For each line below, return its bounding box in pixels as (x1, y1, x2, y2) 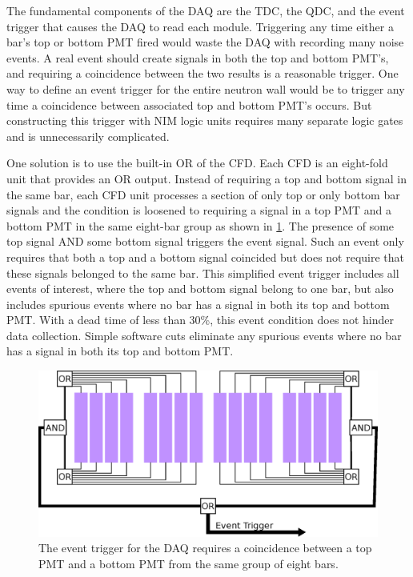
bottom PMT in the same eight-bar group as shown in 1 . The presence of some (6, 217, 395, 234)
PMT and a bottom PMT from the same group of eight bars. (38, 555, 339, 571)
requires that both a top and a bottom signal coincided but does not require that (6, 248, 405, 265)
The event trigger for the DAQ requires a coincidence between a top (38, 539, 372, 556)
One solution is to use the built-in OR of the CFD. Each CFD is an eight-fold (6, 154, 388, 171)
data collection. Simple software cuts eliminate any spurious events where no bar (6, 327, 402, 343)
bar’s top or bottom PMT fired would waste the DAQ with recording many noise (6, 34, 404, 50)
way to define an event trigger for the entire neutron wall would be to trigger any (6, 80, 405, 97)
